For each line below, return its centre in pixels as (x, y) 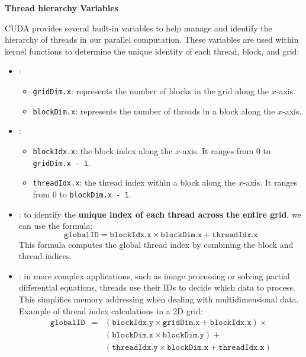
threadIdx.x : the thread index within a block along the (134, 182)
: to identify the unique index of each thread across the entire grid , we (160, 214)
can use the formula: (56, 226)
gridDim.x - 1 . (62, 162)
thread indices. (45, 256)
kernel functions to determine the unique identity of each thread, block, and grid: (152, 51)
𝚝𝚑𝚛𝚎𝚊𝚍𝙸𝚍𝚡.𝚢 (135, 348)
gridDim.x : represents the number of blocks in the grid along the (151, 90)
